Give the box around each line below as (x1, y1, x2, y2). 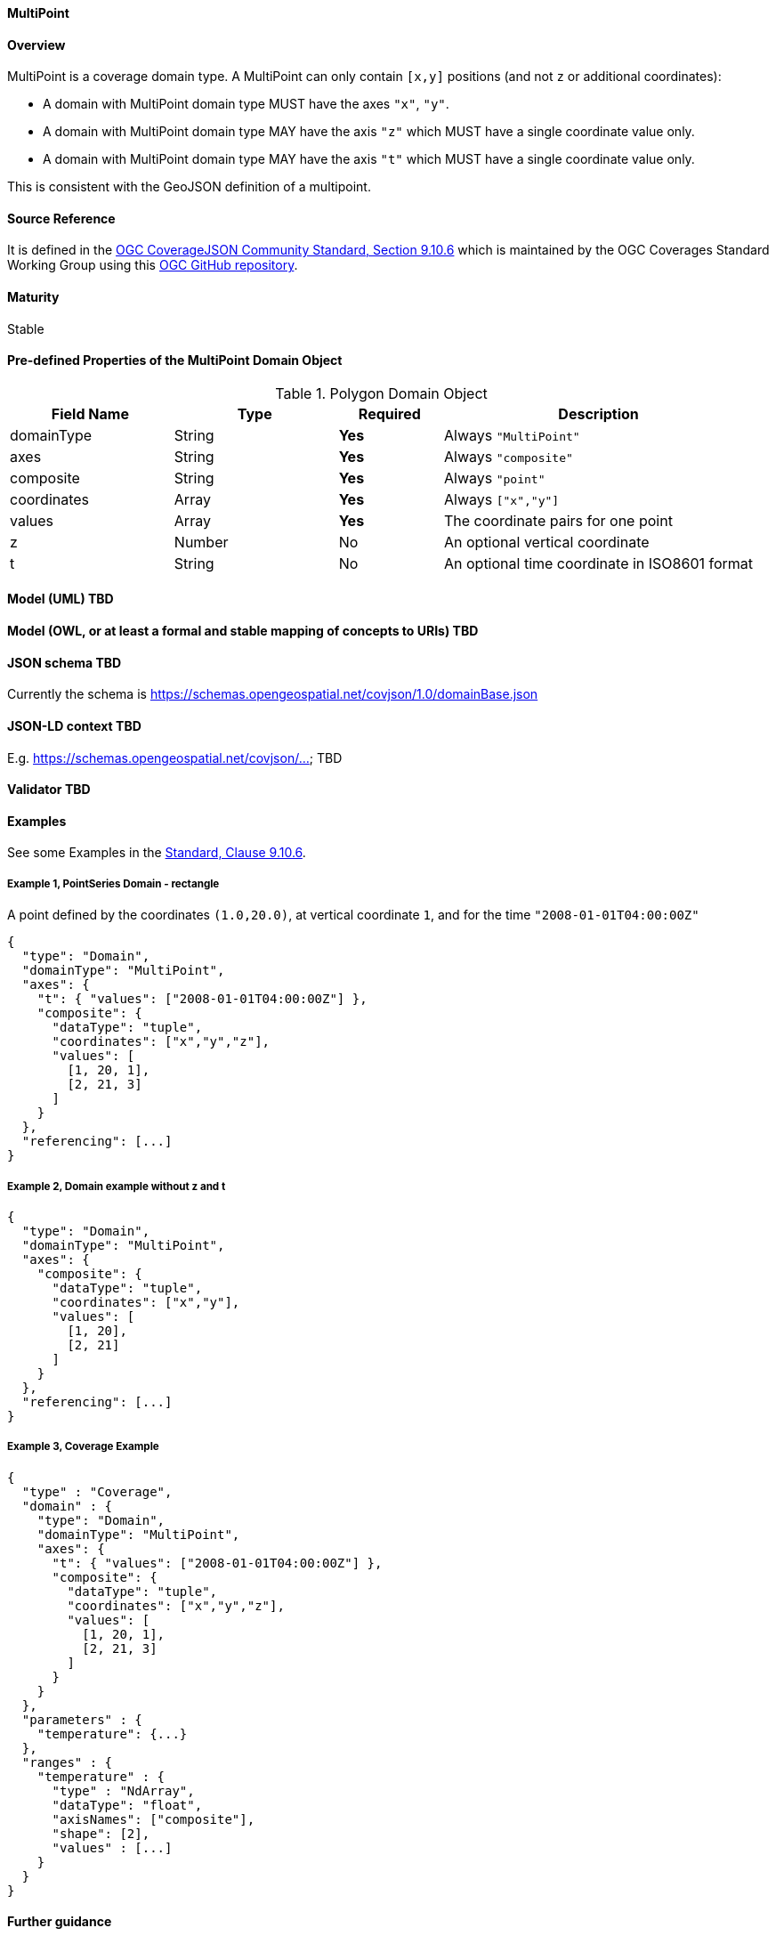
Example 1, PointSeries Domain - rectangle (7, 877, 220, 890)
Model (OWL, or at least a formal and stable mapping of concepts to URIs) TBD (7, 623, 479, 639)
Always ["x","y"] (444, 490, 560, 508)
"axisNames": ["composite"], (52, 1811, 255, 1827)
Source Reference (7, 210, 116, 226)
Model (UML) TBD (7, 591, 114, 607)
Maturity (7, 289, 60, 305)
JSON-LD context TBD (7, 717, 141, 733)
